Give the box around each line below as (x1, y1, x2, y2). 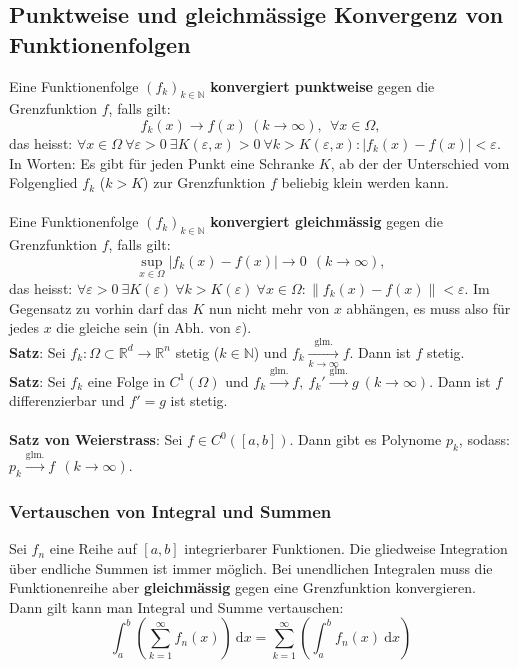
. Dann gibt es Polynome (289, 429, 442, 450)
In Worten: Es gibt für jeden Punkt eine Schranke (9, 152, 315, 173)
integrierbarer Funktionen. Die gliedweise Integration (184, 538, 508, 559)
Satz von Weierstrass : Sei (9, 429, 183, 450)
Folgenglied (9, 172, 78, 193)
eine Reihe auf (49, 538, 137, 559)
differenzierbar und (9, 390, 125, 411)
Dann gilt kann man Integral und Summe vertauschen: (9, 596, 344, 617)
